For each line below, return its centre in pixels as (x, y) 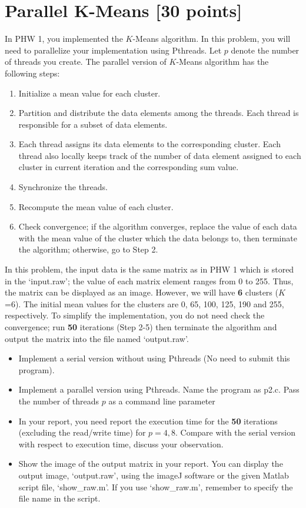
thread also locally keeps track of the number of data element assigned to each (160, 155)
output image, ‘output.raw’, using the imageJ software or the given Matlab (154, 475)
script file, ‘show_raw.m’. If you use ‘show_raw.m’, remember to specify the (156, 487)
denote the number (265, 50)
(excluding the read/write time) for (82, 432)
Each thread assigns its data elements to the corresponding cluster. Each (149, 144)
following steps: (32, 73)
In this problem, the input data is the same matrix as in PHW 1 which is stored (149, 269)
